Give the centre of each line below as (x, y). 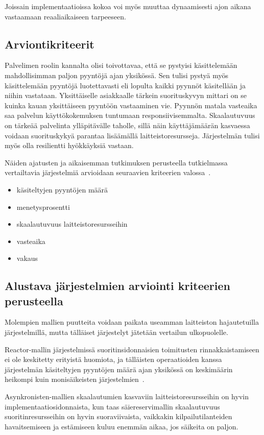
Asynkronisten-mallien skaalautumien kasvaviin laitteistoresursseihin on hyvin (127, 396)
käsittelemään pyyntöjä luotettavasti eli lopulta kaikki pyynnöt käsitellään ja (125, 85)
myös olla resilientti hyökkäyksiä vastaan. (69, 145)
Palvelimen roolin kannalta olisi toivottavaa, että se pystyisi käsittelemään (121, 65)
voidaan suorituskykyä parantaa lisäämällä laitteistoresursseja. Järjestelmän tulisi (132, 135)
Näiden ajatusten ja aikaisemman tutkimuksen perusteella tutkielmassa (116, 162)
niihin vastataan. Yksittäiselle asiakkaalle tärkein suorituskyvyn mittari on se (126, 95)
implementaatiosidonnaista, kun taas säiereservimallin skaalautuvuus (112, 406)
